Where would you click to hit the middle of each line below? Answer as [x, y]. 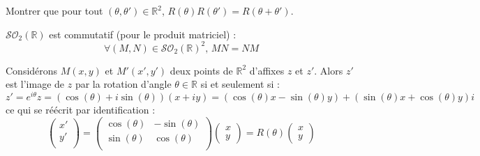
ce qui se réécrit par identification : [81, 109]
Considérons [32, 70]
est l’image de [35, 84]
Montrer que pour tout [54, 10]
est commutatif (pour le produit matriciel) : [143, 34]
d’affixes [267, 70]
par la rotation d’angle [123, 84]
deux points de [201, 70]
